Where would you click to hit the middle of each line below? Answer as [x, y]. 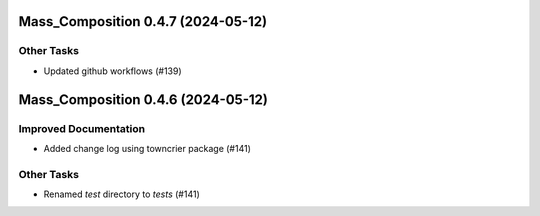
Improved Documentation [82, 128]
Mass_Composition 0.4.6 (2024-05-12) [143, 99]
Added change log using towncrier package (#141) [147, 148]
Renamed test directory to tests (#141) [121, 194]
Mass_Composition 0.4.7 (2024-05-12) [143, 21]
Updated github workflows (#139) [112, 71]
